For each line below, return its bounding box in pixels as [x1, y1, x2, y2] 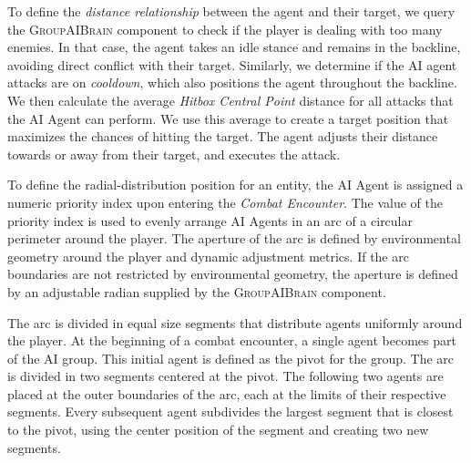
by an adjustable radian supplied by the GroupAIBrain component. [7, 282, 386, 301]
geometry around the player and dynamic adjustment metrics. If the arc [7, 246, 409, 265]
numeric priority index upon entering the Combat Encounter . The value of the [7, 192, 443, 211]
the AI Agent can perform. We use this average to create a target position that [7, 108, 449, 128]
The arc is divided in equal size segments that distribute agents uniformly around [7, 313, 463, 332]
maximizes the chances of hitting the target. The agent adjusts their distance [7, 127, 438, 146]
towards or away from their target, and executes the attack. [7, 144, 341, 163]
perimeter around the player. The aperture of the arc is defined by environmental [7, 229, 461, 248]
